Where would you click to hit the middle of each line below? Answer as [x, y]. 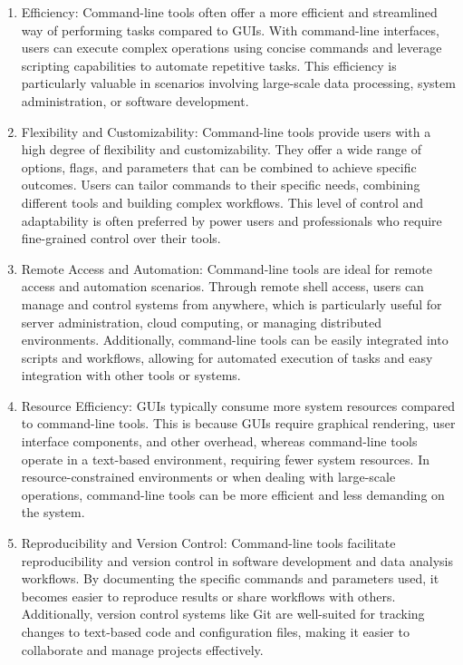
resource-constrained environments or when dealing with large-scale [208, 477]
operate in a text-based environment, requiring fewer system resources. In [225, 459]
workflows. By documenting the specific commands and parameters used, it [230, 578]
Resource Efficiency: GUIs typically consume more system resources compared [238, 405]
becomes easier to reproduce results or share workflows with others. [208, 596]
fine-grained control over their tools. [121, 238]
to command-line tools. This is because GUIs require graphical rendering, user [238, 423]
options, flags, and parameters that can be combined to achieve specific [219, 166]
